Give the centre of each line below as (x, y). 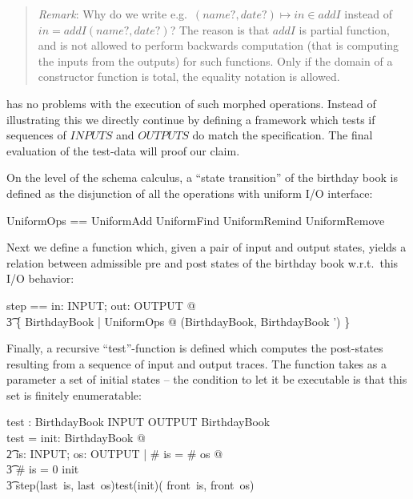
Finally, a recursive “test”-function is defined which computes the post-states (195, 348)
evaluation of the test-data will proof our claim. (123, 150)
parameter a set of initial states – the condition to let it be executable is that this (207, 379)
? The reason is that (220, 29)
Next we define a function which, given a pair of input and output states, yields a (206, 247)
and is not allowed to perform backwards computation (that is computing (219, 45)
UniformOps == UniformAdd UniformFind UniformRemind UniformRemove (196, 220)
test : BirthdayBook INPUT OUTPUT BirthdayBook (138, 422)
